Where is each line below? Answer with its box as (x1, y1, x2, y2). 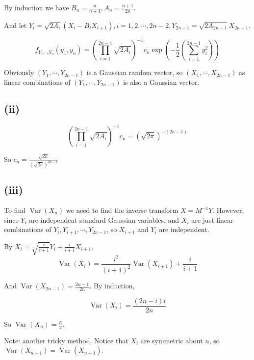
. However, (212, 205, 244, 215)
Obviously (4, 67, 34, 77)
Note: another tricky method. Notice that (4, 335, 128, 345)
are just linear (191, 214, 233, 225)
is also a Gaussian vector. (123, 77, 200, 87)
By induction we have (4, 2, 69, 12)
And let (4, 20, 27, 30)
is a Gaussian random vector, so (86, 67, 183, 77)
